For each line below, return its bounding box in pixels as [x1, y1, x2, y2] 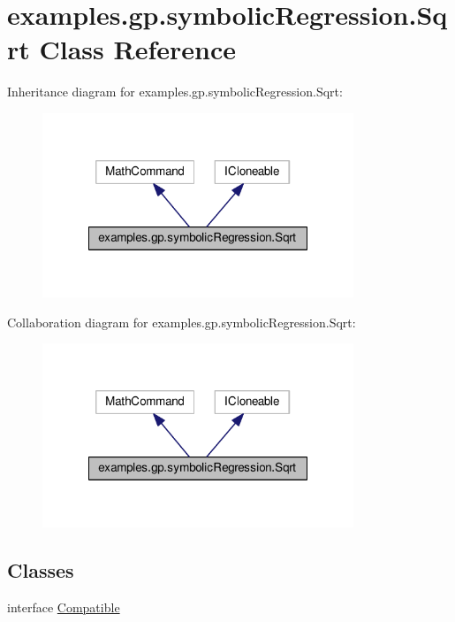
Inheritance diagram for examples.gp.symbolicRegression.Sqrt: [7, 82, 343, 101]
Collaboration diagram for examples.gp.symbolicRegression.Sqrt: [7, 312, 356, 331]
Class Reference [39, 31, 237, 67]
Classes [7, 557, 74, 584]
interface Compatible [7, 597, 120, 616]
